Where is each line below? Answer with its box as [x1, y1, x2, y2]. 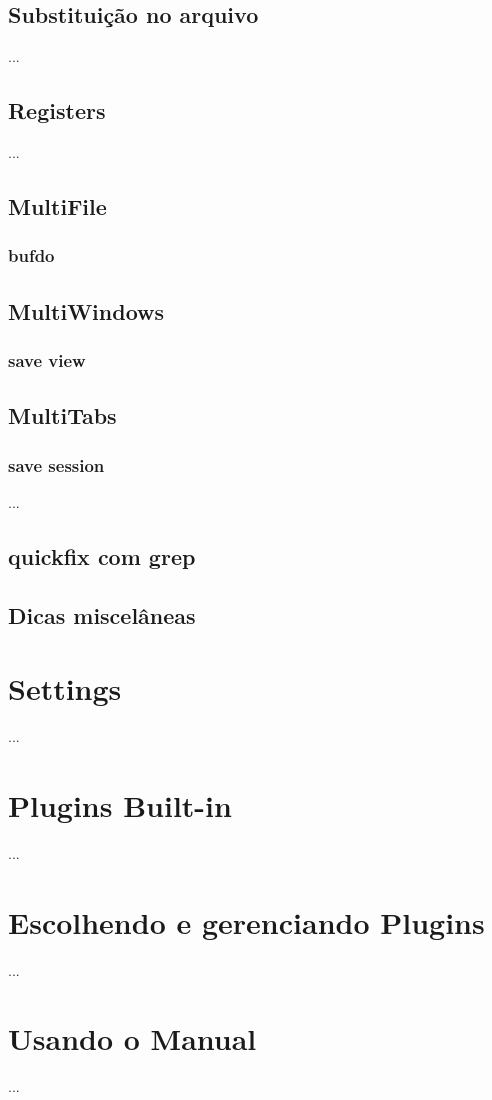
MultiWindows [8, 295, 165, 326]
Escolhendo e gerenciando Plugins [8, 901, 485, 942]
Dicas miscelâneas [8, 599, 196, 630]
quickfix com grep [8, 540, 196, 571]
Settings [8, 668, 122, 709]
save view [8, 347, 86, 372]
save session [8, 452, 105, 477]
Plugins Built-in [8, 784, 232, 825]
